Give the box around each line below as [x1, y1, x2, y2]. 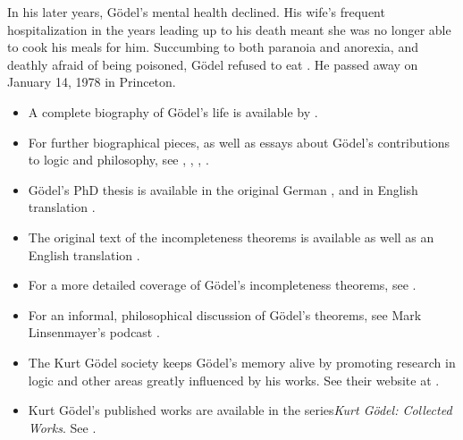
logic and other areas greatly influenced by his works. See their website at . [28, 370, 440, 389]
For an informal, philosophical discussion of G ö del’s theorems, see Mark [28, 305, 422, 324]
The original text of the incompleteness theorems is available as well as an [28, 227, 434, 246]
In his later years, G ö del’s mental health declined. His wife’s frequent [7, 3, 385, 21]
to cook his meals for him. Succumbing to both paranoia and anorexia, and [7, 38, 418, 56]
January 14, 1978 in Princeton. [7, 72, 176, 91]
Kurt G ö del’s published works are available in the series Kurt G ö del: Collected [28, 401, 452, 419]
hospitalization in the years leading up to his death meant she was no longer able [7, 20, 451, 38]
